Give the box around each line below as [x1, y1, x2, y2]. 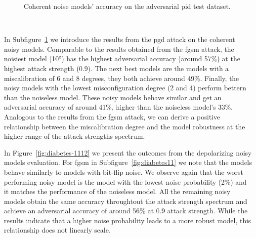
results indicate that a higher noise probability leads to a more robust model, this [4, 215, 251, 225]
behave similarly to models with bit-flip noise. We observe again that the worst [4, 166, 243, 177]
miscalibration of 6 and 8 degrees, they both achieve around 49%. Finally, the [4, 73, 239, 83]
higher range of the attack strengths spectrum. [4, 131, 145, 141]
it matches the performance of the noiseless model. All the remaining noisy [4, 186, 231, 197]
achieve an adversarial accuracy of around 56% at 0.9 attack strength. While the [4, 205, 248, 216]
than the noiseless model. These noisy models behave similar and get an [4, 92, 222, 102]
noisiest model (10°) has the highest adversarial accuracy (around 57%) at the [4, 53, 240, 64]
